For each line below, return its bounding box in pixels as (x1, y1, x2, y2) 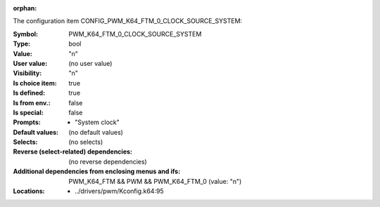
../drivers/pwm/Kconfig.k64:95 (75, 187, 165, 196)
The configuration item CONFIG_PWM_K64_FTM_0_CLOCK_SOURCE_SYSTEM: (13, 17, 243, 25)
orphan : (13, 4, 37, 12)
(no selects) (68, 138, 103, 147)
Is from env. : (13, 98, 51, 107)
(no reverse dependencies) (68, 157, 147, 166)
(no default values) (68, 128, 123, 136)
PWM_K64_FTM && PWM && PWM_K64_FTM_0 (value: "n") (68, 177, 242, 185)
